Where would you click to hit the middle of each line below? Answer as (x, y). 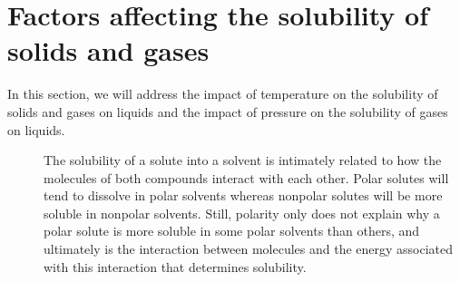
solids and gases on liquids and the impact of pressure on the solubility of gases (228, 111)
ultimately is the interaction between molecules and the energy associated (249, 249)
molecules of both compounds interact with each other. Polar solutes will (246, 177)
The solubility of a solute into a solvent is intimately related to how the (243, 160)
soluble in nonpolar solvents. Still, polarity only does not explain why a (242, 213)
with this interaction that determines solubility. (175, 266)
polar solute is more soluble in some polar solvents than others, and (232, 231)
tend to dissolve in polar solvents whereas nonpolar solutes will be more (243, 195)
